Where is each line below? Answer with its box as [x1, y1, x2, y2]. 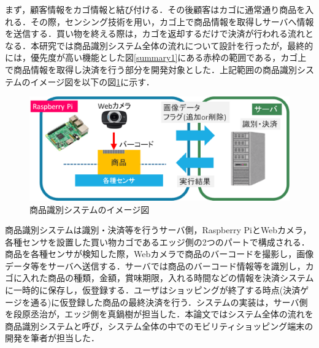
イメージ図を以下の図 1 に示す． [30, 75, 155, 88]
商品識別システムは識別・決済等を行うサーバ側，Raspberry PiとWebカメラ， [5, 223, 312, 236]
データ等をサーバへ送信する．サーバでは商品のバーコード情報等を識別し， [5, 259, 306, 272]
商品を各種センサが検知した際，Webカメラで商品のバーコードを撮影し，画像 [5, 247, 314, 260]
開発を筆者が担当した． [5, 331, 99, 344]
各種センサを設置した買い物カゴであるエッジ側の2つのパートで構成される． [5, 235, 310, 248]
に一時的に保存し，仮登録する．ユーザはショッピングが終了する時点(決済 [5, 284, 301, 296]
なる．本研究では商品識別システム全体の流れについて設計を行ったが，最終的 [5, 39, 313, 52]
